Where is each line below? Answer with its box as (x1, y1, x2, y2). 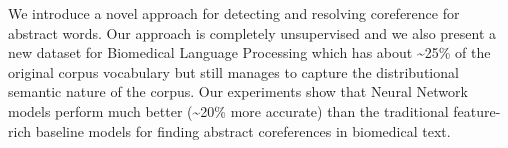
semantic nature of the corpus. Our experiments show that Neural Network (8, 81, 468, 102)
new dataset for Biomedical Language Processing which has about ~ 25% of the (8, 42, 491, 63)
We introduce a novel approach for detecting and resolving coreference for (8, 3, 460, 23)
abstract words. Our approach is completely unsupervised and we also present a (8, 22, 497, 43)
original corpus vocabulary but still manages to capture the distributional (8, 61, 459, 82)
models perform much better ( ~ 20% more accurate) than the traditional (8, 100, 449, 121)
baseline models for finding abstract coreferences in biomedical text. (35, 120, 451, 141)
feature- (453, 100, 501, 121)
